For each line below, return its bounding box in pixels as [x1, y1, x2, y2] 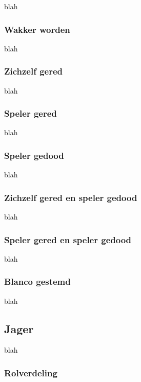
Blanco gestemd [4, 275, 71, 288]
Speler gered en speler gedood [4, 233, 132, 246]
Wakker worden [4, 23, 70, 35]
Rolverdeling [4, 367, 57, 379]
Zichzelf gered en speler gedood [4, 191, 137, 204]
